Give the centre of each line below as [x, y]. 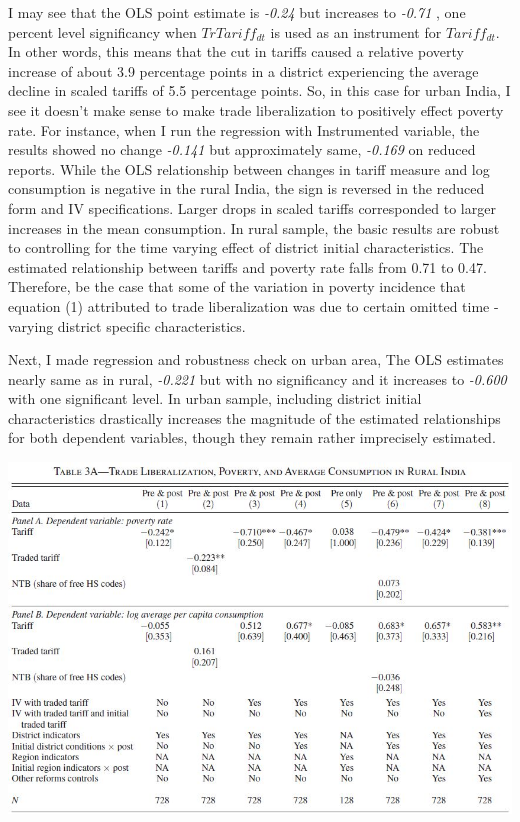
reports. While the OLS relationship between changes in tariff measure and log [249, 168]
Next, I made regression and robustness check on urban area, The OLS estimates [256, 359]
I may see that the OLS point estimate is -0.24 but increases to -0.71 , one [237, 12]
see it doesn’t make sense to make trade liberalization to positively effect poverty [256, 109]
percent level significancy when [102, 31]
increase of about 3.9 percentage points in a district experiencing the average [243, 70]
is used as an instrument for [356, 31]
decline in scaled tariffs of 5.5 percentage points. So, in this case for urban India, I [259, 90]
